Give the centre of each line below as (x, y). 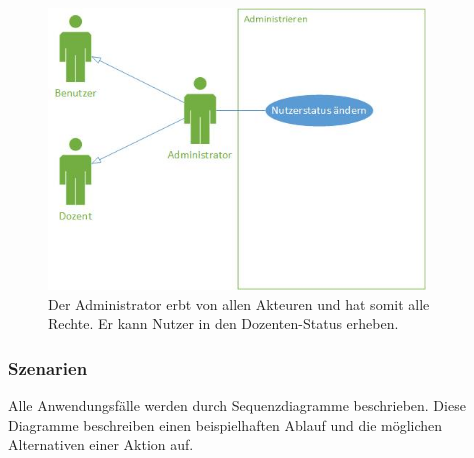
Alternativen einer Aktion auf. (101, 444)
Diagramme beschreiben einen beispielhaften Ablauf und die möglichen (225, 424)
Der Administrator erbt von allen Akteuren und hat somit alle (239, 303)
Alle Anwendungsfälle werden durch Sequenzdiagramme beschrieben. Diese (237, 405)
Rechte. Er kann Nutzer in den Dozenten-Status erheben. (223, 323)
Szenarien (48, 367)
